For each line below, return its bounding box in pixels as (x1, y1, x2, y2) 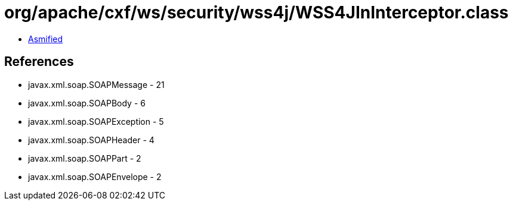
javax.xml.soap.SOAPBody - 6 (28, 97, 146, 108)
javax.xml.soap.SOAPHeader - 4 (28, 134, 154, 145)
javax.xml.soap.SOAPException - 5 (28, 116, 164, 127)
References (4, 54, 74, 70)
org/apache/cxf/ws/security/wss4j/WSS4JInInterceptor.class (4, 2, 509, 23)
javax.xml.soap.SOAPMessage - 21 (28, 79, 165, 90)
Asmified (28, 33, 63, 44)
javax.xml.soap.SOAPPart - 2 (28, 153, 141, 163)
